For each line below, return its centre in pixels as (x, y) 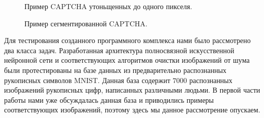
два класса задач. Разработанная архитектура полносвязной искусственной (119, 50)
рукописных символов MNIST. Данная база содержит (87, 80)
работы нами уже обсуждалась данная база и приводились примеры (109, 100)
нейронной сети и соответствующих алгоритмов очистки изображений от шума (127, 60)
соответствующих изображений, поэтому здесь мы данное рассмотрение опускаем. (132, 110)
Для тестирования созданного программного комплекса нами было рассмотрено (127, 40)
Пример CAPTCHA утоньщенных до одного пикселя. (108, 6)
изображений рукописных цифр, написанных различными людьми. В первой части (132, 90)
